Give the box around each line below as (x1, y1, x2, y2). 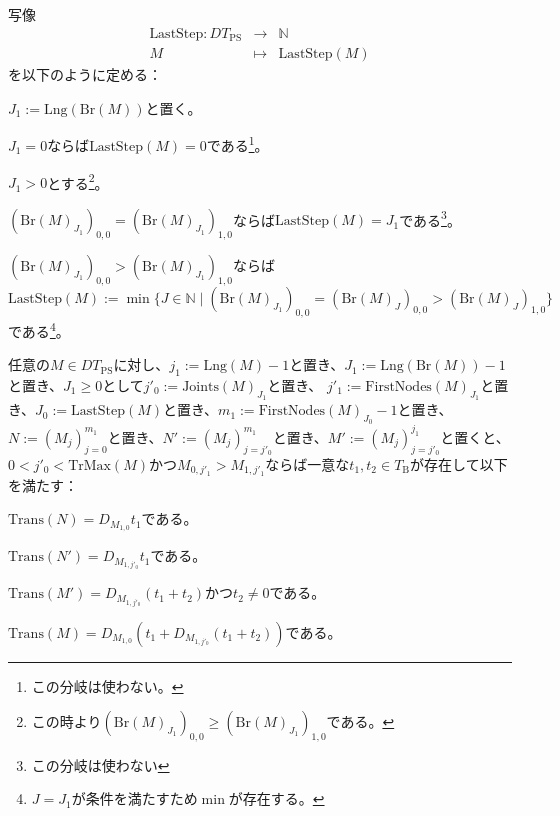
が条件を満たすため (71, 788, 198, 809)
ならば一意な (265, 454, 350, 474)
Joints (182, 379, 219, 394)
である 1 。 (206, 132, 269, 155)
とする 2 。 (47, 169, 109, 193)
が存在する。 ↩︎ (228, 788, 325, 809)
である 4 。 (8, 317, 70, 341)
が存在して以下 (410, 454, 508, 474)
